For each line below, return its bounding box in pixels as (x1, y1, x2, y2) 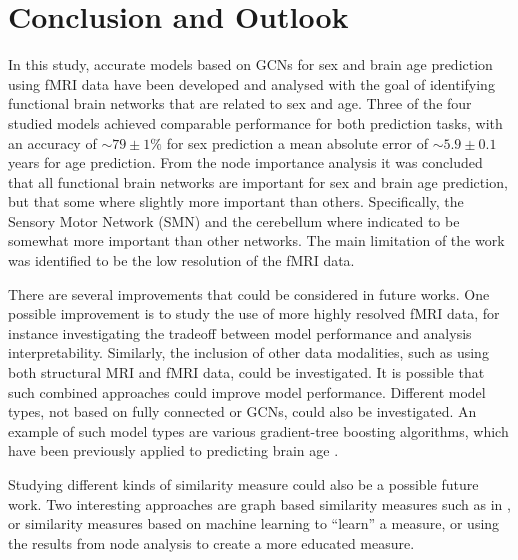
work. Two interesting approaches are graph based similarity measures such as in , (8, 493, 511, 514)
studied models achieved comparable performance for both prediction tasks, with (8, 112, 503, 133)
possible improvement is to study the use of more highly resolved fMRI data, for (8, 303, 500, 324)
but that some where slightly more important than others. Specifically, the (8, 191, 464, 212)
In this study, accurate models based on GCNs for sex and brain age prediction (8, 54, 493, 75)
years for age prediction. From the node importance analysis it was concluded (8, 152, 483, 173)
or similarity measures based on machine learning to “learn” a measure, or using (8, 513, 500, 534)
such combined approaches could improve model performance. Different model (8, 381, 486, 402)
